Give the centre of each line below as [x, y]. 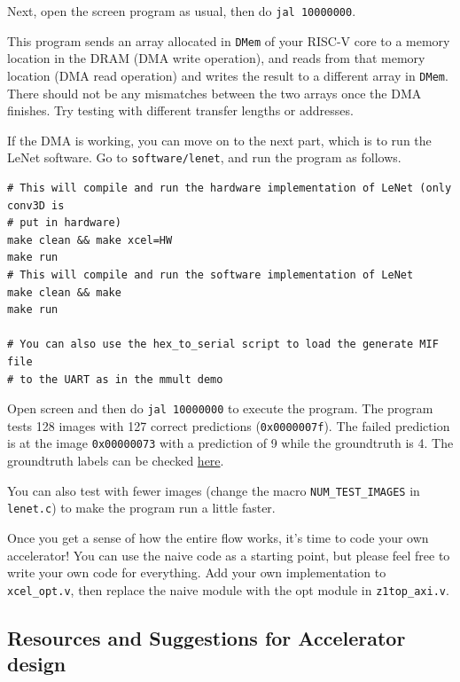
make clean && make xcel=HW [90, 240]
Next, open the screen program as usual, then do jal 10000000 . [182, 11]
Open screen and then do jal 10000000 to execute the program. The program [220, 408]
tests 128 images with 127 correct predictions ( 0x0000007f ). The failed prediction [229, 425]
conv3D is [36, 205]
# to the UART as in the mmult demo [115, 379]
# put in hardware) [64, 223]
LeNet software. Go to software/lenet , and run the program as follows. [204, 157]
